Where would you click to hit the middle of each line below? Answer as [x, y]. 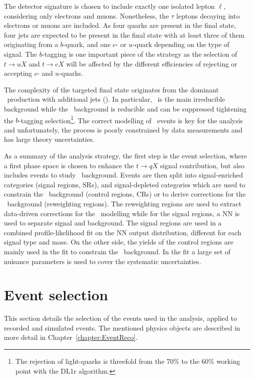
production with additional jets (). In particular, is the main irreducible [116, 99]
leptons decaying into [208, 15]
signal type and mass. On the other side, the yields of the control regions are [119, 242]
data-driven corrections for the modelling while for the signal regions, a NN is [122, 213]
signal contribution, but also [202, 165]
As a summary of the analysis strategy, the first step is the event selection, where [126, 155]
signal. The [21, 54]
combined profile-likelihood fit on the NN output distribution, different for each [123, 232]
